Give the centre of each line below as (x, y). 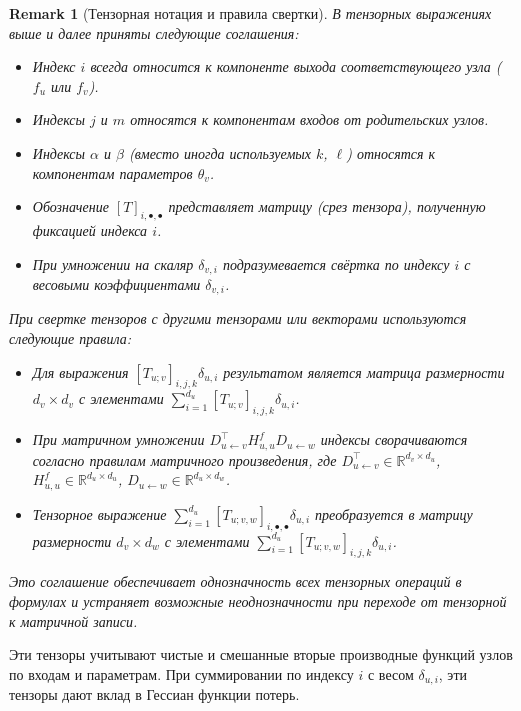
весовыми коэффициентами (116, 284)
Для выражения (80, 371)
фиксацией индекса (90, 229)
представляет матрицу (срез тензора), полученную (327, 206)
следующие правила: (70, 338)
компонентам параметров (112, 172)
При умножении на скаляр (113, 263)
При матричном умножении (118, 439)
